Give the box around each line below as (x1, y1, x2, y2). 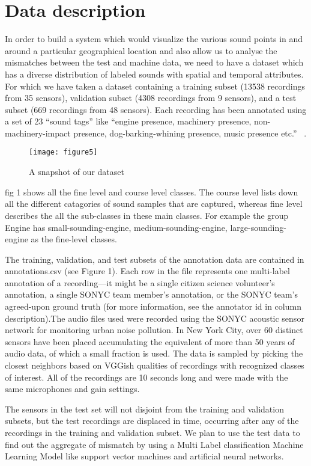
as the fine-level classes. (31, 233, 117, 245)
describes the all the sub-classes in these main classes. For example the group (5, 209, 289, 221)
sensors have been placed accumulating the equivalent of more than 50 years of (5, 335, 295, 348)
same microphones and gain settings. (5, 382, 140, 395)
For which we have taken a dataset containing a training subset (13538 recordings (5, 79, 305, 92)
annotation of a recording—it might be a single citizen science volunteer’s (5, 276, 275, 289)
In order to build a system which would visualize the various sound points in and (5, 32, 303, 45)
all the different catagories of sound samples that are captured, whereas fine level (5, 197, 303, 210)
